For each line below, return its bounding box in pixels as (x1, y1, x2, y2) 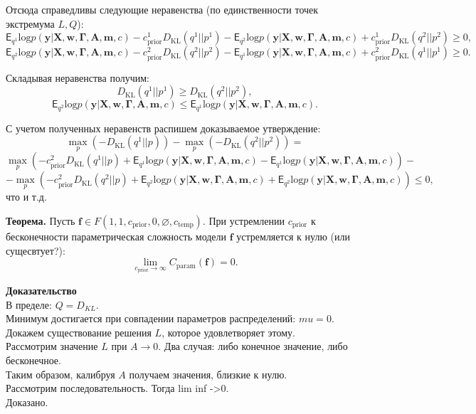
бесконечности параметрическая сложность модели (6, 228, 227, 243)
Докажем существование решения (6, 324, 152, 339)
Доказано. (6, 394, 48, 409)
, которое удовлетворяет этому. (162, 324, 295, 339)
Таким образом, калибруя (6, 366, 115, 381)
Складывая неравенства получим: (6, 70, 149, 85)
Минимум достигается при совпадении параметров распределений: (6, 311, 296, 326)
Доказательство (6, 283, 77, 297)
